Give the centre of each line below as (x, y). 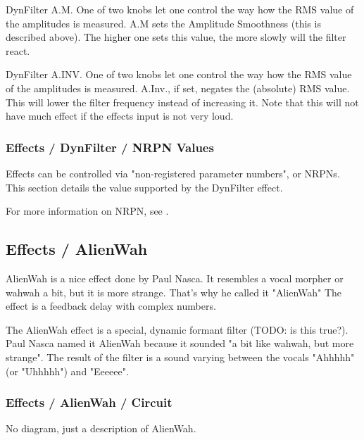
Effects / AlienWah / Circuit (89, 402)
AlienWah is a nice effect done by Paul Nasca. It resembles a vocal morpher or (175, 278)
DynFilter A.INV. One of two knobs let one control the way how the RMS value (179, 74)
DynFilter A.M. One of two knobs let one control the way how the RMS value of (180, 9)
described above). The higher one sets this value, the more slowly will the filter (176, 37)
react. (18, 50)
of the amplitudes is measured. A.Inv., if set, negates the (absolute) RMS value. (178, 88)
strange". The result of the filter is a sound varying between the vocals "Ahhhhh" (180, 357)
